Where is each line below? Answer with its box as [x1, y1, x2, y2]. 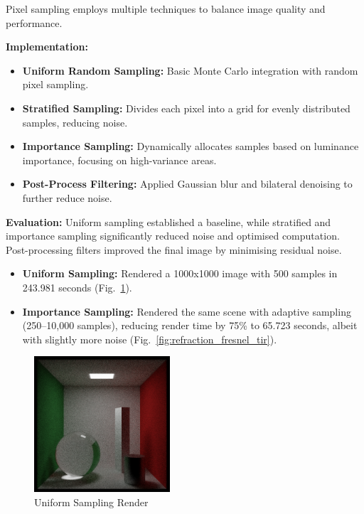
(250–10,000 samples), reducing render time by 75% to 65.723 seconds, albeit [22, 318, 358, 333]
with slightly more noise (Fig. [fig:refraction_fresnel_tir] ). [22, 331, 277, 346]
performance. [6, 15, 63, 30]
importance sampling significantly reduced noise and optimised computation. [6, 228, 340, 243]
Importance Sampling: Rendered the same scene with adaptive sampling [22, 304, 351, 318]
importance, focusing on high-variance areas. [22, 152, 217, 167]
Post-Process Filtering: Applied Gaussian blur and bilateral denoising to [22, 176, 353, 191]
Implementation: [6, 39, 88, 54]
